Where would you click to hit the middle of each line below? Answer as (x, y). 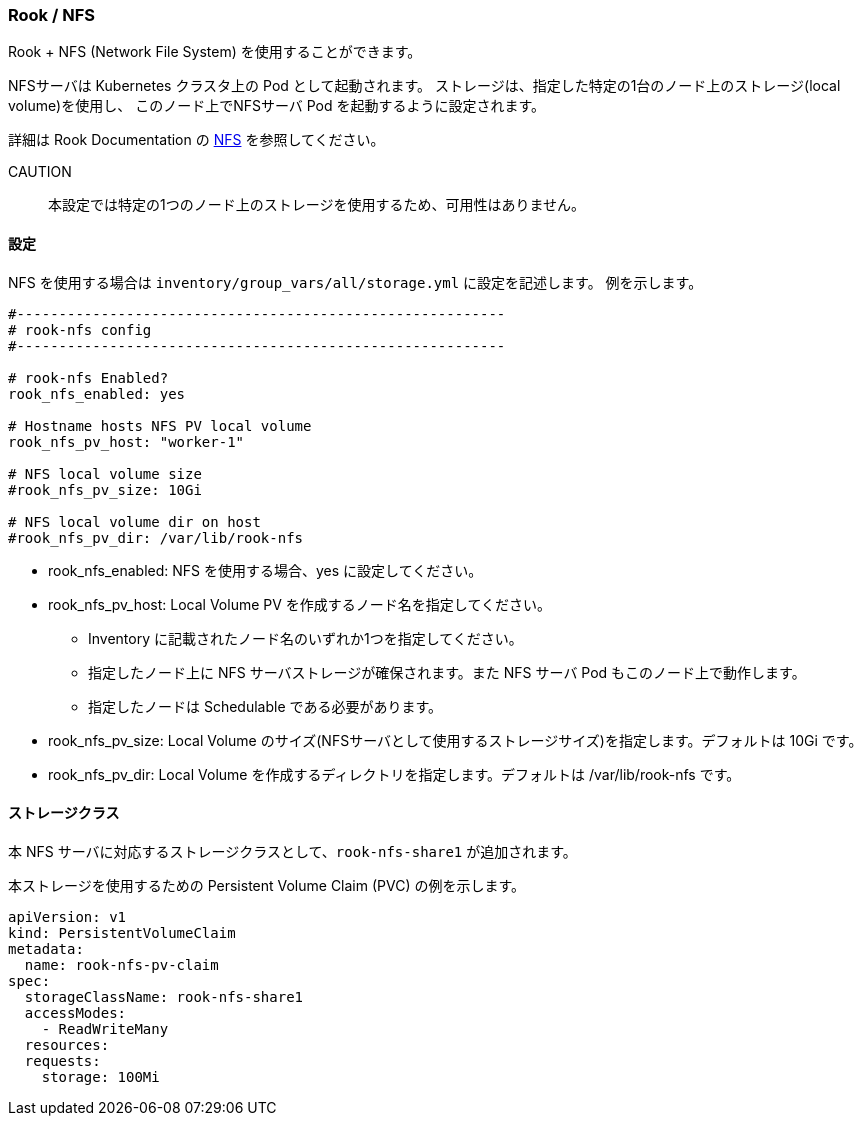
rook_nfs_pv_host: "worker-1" (126, 441)
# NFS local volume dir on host (134, 521)
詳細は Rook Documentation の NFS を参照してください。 (196, 140)
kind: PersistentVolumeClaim (122, 932)
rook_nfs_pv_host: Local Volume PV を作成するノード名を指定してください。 (299, 604)
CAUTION (40, 172)
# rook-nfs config (80, 329)
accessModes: (75, 1012)
